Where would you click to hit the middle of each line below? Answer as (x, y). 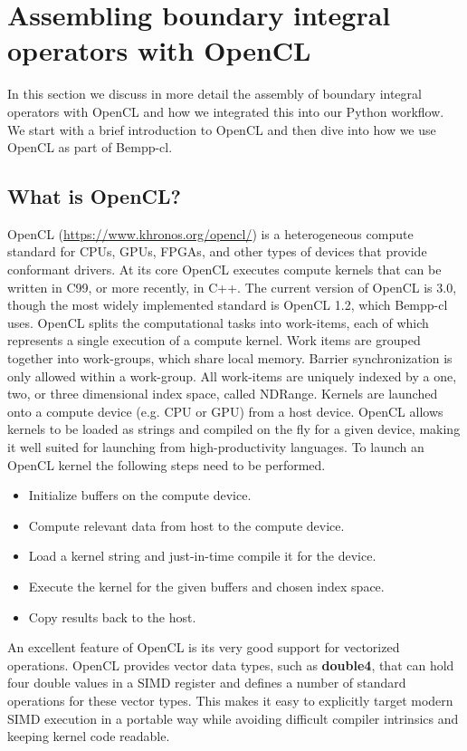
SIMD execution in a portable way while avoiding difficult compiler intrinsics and (233, 718)
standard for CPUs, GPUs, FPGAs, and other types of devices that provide (217, 251)
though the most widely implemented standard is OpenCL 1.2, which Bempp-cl (228, 305)
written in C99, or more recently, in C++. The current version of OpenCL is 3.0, (232, 287)
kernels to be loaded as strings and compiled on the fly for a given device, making (234, 429)
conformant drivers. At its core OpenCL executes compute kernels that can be (224, 270)
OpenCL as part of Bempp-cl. (90, 147)
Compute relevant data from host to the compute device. (186, 525)
